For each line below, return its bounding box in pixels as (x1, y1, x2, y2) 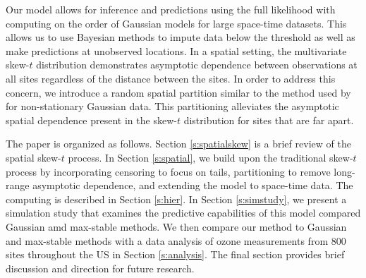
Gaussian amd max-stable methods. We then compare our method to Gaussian (6, 219, 347, 234)
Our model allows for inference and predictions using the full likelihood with (6, 2, 336, 16)
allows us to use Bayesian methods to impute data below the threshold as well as (6, 30, 355, 44)
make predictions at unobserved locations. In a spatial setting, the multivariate (6, 43, 347, 58)
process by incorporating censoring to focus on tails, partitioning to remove (6, 164, 331, 179)
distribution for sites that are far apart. (183, 112, 354, 127)
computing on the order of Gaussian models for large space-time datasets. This (6, 16, 347, 30)
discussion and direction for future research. (6, 260, 195, 275)
